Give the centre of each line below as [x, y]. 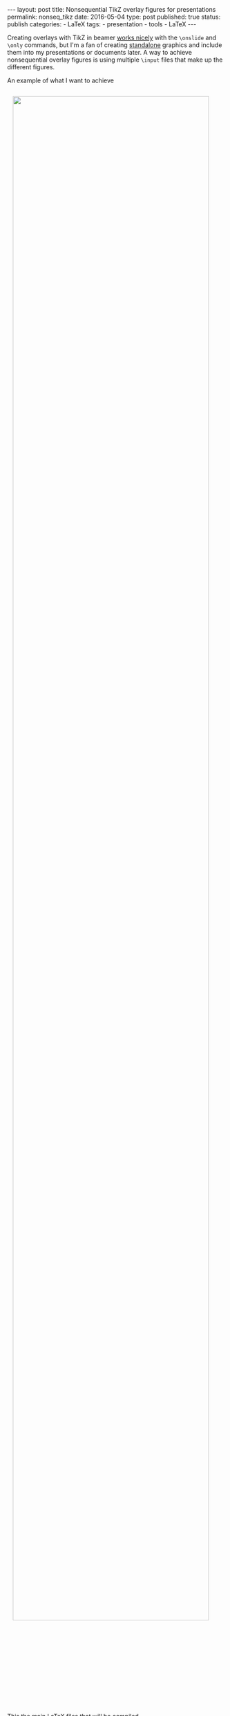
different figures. [31, 67]
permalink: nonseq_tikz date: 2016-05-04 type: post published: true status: [114, 17]
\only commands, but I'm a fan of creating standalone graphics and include [115, 45]
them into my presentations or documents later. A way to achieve [99, 52]
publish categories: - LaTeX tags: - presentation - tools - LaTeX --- [102, 24]
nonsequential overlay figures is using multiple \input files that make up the [115, 60]
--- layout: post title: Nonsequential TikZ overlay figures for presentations [112, 9]
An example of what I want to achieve [60, 80]
